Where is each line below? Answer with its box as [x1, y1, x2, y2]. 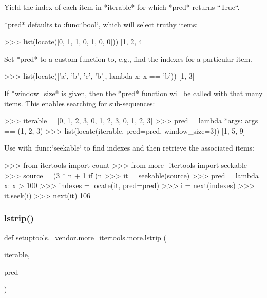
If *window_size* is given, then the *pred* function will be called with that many [4, 87, 263, 98]
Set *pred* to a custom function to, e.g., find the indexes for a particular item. [4, 53, 252, 64]
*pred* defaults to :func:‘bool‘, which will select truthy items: [4, 18, 198, 29]
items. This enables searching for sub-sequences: [4, 98, 155, 108]
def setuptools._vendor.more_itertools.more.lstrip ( [4, 232, 166, 243]
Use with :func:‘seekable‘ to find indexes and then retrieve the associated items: [4, 142, 255, 153]
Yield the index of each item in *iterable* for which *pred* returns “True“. [4, 2, 240, 12]
